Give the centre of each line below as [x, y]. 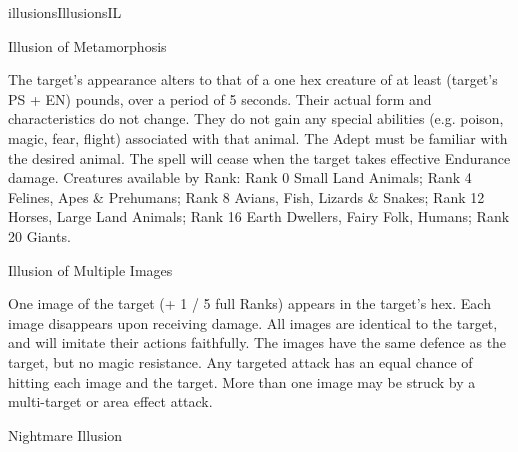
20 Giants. [39, 235]
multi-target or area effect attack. [110, 401]
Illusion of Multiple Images [90, 269]
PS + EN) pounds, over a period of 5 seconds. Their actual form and [220, 98]
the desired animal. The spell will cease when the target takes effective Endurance [259, 157]
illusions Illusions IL [65, 12]
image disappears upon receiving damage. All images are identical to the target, [253, 322]
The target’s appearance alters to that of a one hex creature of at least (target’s [253, 79]
